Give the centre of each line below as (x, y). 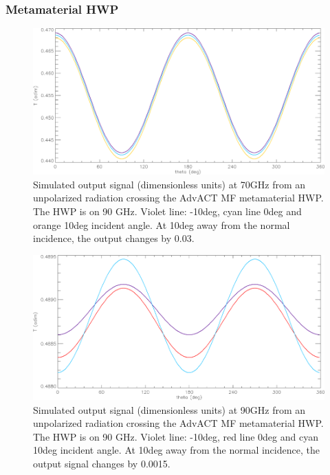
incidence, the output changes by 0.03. (114, 238)
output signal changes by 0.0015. (102, 463)
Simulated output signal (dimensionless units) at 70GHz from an (169, 184)
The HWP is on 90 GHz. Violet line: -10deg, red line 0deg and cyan (176, 436)
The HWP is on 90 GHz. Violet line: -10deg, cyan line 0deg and (167, 211)
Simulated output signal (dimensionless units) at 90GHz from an (169, 409)
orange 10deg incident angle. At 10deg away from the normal (162, 224)
